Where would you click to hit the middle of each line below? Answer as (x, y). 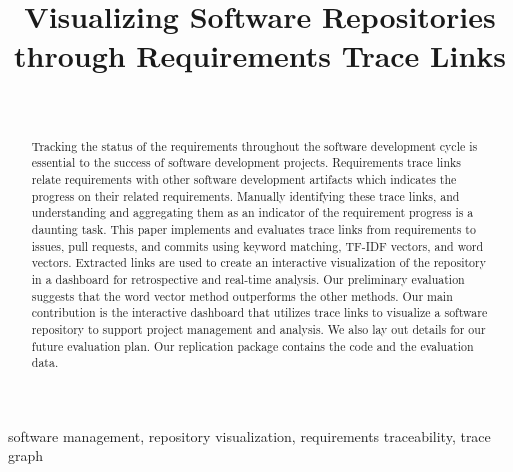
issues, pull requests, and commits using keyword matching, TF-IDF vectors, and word (257, 245)
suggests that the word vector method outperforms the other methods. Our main (242, 295)
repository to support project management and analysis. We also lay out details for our (258, 328)
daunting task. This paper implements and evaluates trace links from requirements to (253, 228)
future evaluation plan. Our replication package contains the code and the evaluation (252, 345)
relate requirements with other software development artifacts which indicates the (244, 179)
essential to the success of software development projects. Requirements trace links (246, 162)
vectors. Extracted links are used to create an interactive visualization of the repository (259, 262)
